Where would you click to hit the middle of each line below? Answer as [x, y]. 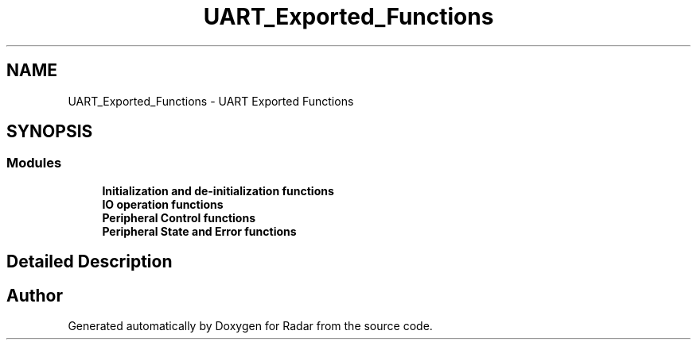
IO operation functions [163, 204]
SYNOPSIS [50, 132]
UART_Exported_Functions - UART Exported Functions [211, 101]
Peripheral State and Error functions [199, 231]
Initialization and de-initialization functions [218, 190]
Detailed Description [90, 262]
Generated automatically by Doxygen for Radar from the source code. [250, 326]
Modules [34, 163]
